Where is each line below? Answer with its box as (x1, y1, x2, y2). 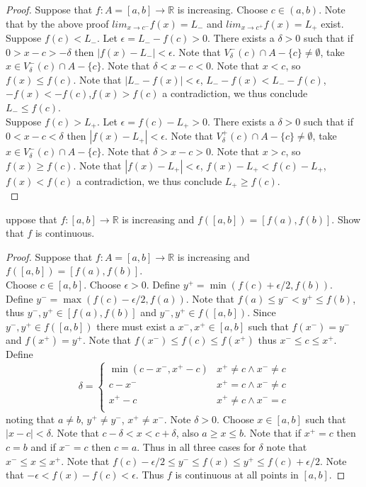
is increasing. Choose (177, 2, 268, 16)
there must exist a (96, 318, 175, 333)
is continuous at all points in (175, 467, 299, 482)
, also (176, 425, 199, 440)
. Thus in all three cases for (137, 440, 256, 454)
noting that (6, 411, 55, 426)
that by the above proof (6, 16, 109, 30)
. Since (247, 305, 276, 320)
